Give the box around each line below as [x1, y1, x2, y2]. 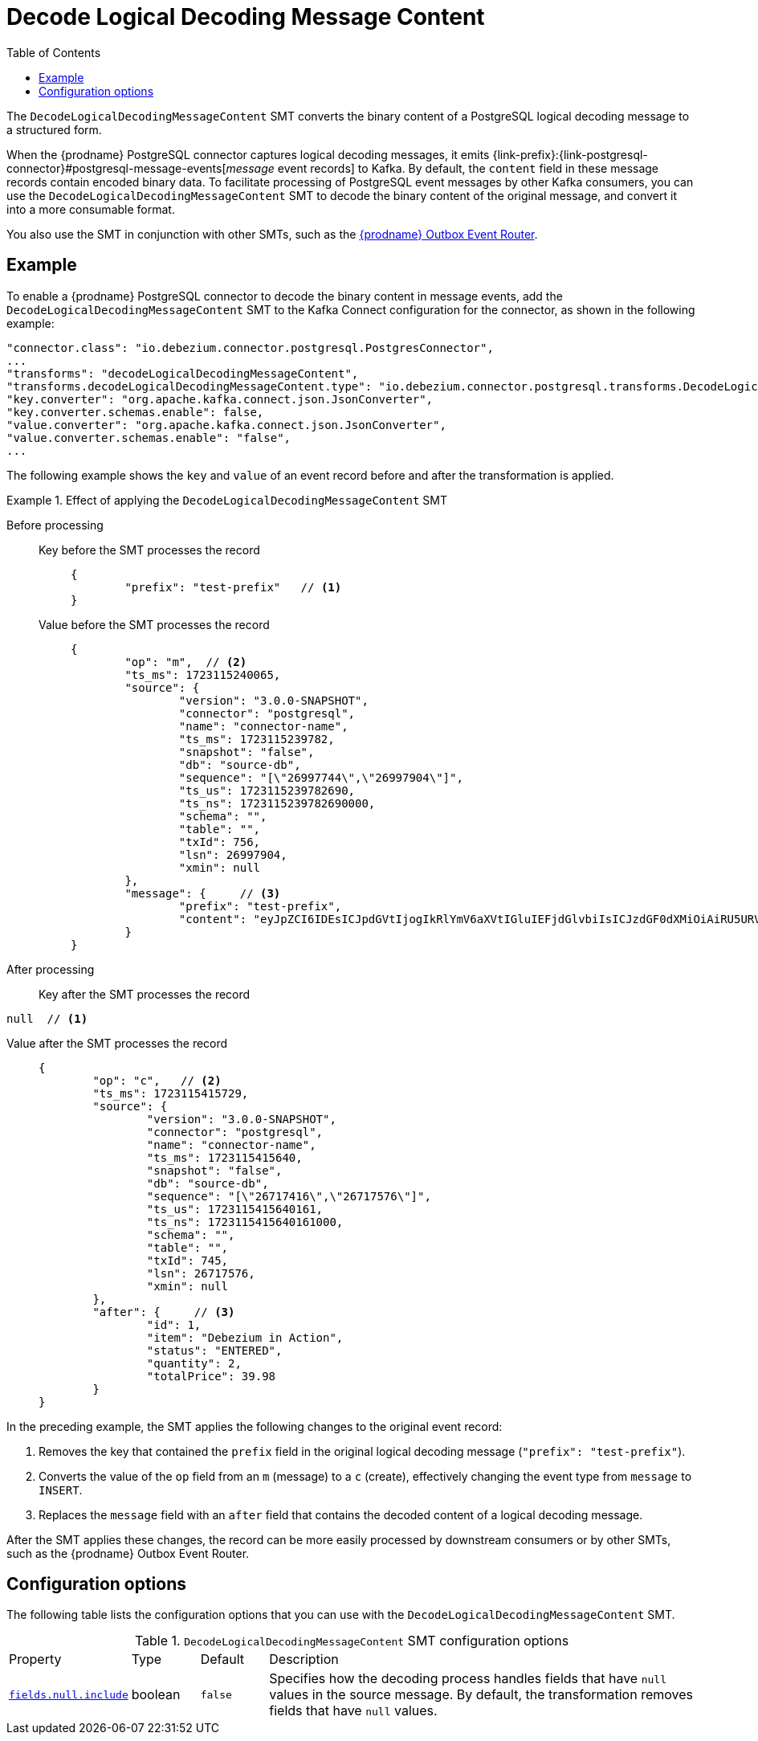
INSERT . [39, 1482, 83, 1497]
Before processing [6, 517, 104, 532]
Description [269, 1651, 339, 1668]
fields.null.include [9, 1688, 128, 1701]
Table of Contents [6, 45, 101, 59]
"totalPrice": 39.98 [146, 1369, 276, 1383]
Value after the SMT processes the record [6, 1036, 228, 1050]
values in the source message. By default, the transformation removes [269, 1686, 693, 1703]
